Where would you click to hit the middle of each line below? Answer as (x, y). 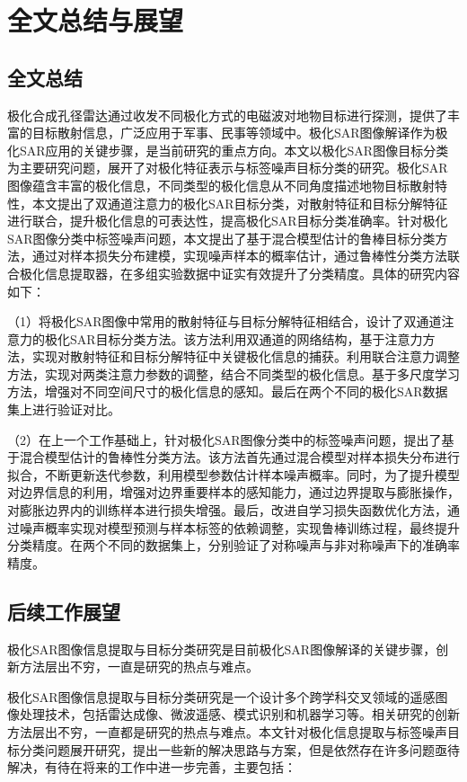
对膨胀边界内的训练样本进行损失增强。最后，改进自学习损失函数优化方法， (227, 510)
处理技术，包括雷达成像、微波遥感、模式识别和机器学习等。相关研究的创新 (239, 714)
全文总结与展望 (96, 20)
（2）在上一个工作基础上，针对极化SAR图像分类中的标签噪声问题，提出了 (225, 439)
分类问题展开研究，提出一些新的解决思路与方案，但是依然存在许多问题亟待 (239, 749)
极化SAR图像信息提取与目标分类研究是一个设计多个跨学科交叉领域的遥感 (221, 696)
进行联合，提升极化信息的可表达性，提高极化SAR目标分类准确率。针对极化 (228, 221)
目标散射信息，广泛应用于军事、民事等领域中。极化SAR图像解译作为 (233, 133)
